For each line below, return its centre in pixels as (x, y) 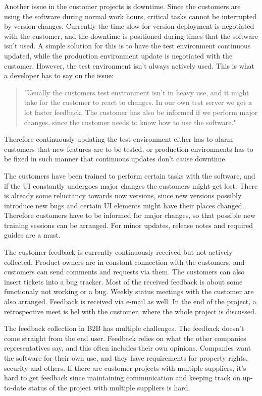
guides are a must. (32, 235)
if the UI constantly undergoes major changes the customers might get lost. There (131, 185)
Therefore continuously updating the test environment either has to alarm (119, 139)
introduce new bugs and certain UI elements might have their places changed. (124, 205)
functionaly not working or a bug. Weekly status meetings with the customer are (129, 291)
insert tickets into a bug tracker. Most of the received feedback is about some (123, 281)
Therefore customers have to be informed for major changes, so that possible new (130, 215)
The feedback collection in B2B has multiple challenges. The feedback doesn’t (124, 328)
